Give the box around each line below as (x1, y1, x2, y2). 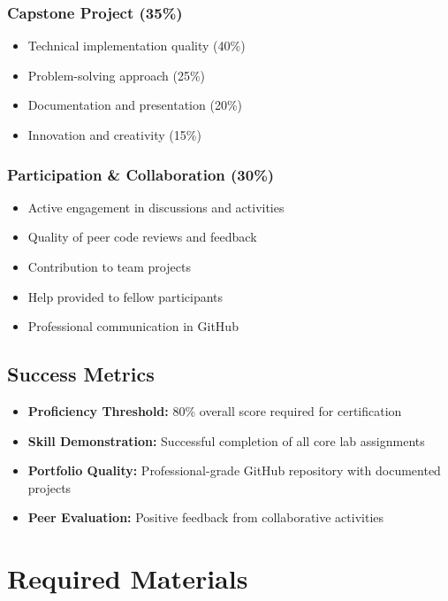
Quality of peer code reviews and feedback (27, 227, 257, 246)
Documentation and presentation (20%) (27, 96, 243, 114)
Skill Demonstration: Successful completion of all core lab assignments (27, 431, 425, 450)
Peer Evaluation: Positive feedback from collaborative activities (27, 508, 384, 527)
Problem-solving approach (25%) (27, 65, 206, 84)
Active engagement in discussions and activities (27, 197, 285, 216)
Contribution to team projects (27, 258, 191, 275)
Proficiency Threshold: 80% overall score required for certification (27, 401, 402, 420)
